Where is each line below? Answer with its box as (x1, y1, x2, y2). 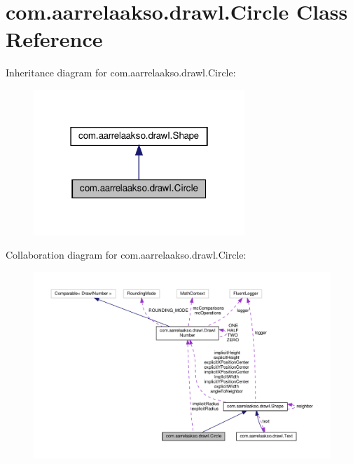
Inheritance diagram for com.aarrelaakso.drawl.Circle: (6, 65, 236, 80)
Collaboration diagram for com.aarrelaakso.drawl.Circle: (6, 247, 247, 262)
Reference (6, 25, 103, 53)
